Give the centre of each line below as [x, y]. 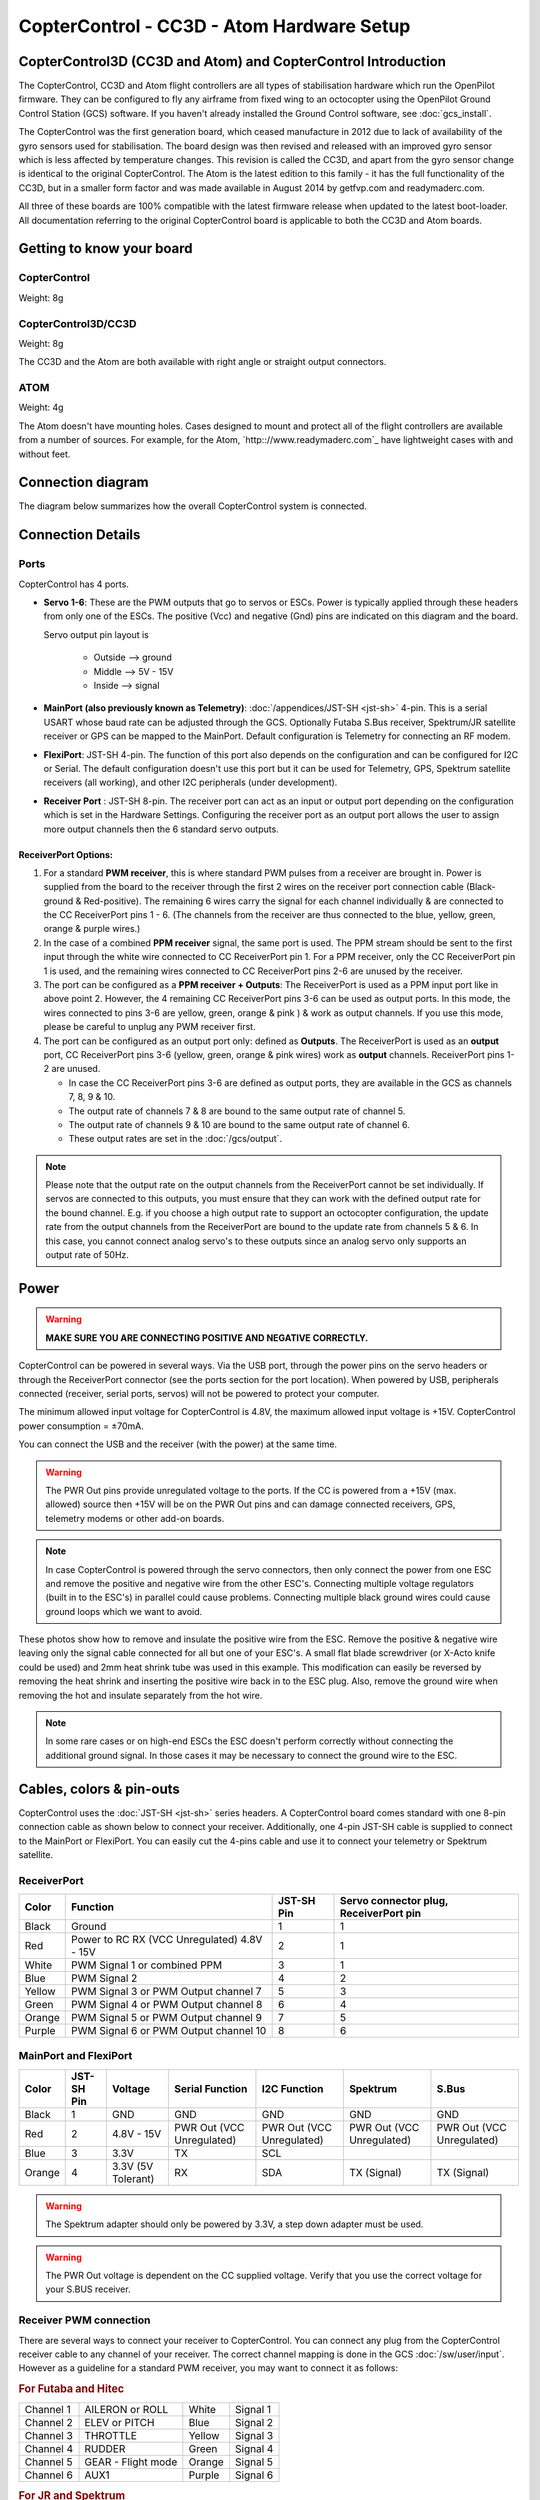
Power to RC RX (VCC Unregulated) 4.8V [167, 1940]
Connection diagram [83, 482]
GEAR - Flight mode [131, 2462]
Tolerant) [133, 2178]
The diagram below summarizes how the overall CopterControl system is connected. [192, 506]
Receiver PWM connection [84, 2320]
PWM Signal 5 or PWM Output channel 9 [166, 2018]
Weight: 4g [41, 407]
